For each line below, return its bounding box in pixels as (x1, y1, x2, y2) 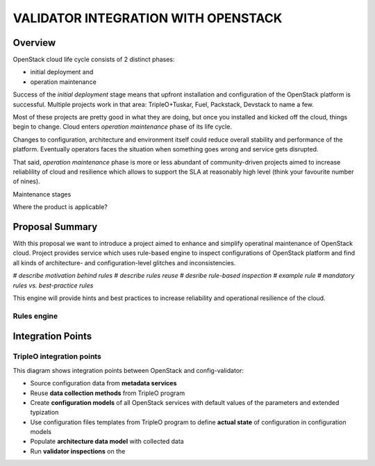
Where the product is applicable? (12, 203, 108, 211)
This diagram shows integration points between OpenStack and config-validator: (12, 366, 244, 374)
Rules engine (12, 311, 58, 321)
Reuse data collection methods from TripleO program (30, 389, 185, 397)
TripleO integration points (12, 351, 102, 361)
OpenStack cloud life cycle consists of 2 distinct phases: (12, 56, 175, 64)
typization (30, 408, 59, 417)
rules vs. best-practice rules (12, 281, 94, 290)
